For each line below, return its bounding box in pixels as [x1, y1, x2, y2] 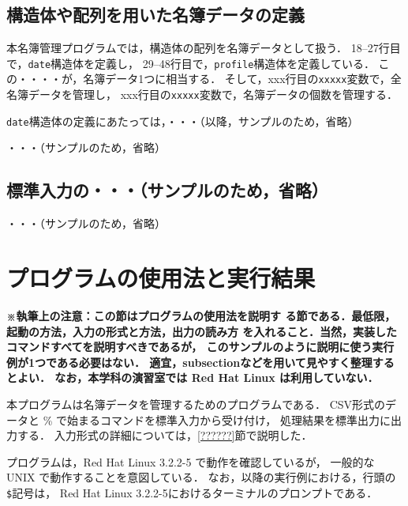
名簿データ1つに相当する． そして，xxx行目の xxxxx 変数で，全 [83, 70, 402, 87]
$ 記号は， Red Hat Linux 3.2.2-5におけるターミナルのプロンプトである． [6, 484, 378, 500]
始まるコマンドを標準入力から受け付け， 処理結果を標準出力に [66, 411, 391, 428]
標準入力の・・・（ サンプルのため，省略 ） [6, 178, 328, 202]
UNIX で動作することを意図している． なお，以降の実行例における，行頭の [6, 469, 396, 485]
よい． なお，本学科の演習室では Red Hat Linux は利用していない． [17, 369, 379, 386]
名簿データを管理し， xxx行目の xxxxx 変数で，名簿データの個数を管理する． [6, 86, 399, 103]
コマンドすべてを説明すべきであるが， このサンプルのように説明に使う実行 [6, 338, 395, 355]
